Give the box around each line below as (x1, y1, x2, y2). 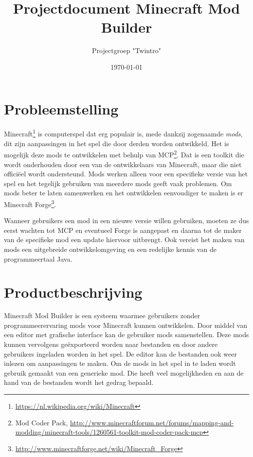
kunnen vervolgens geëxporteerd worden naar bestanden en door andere (4, 339, 218, 349)
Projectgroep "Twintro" (92, 45, 161, 56)
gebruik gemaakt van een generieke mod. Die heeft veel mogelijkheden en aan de (4, 367, 244, 378)
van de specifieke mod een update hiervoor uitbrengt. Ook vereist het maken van (4, 234, 245, 245)
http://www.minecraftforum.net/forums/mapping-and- (70, 417, 234, 427)
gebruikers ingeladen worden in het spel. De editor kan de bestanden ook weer (4, 348, 237, 359)
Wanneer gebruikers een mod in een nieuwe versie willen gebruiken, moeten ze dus (4, 215, 249, 226)
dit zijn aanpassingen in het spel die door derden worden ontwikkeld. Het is (4, 138, 229, 148)
